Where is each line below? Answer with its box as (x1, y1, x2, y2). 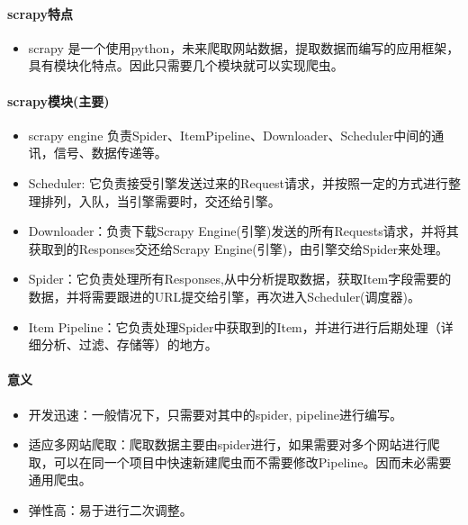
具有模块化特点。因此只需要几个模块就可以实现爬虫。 (28, 56, 344, 75)
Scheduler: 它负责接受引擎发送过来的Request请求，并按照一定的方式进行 (28, 173, 448, 192)
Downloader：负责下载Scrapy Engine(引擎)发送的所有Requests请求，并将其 (28, 222, 459, 240)
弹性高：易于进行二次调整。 (28, 500, 193, 519)
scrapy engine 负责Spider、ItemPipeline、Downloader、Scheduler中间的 (28, 125, 432, 144)
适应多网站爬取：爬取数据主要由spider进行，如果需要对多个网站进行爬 (28, 435, 440, 454)
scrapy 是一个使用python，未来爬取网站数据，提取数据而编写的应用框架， (28, 38, 460, 57)
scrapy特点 (7, 4, 73, 23)
